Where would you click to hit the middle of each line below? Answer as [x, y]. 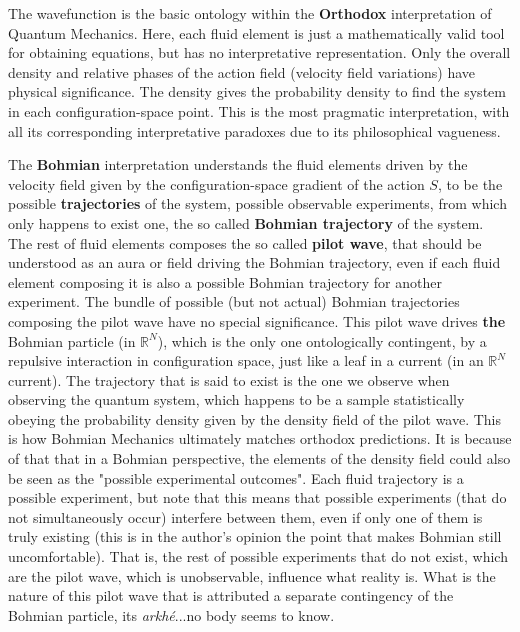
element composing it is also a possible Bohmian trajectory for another [225, 281]
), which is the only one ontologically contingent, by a [322, 340]
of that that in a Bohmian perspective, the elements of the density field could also [259, 458]
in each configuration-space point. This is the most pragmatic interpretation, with [259, 110]
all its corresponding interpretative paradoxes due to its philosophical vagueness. [254, 130]
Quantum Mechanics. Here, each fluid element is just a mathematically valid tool [256, 32]
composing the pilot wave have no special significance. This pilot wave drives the [257, 320]
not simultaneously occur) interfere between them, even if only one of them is [245, 516]
